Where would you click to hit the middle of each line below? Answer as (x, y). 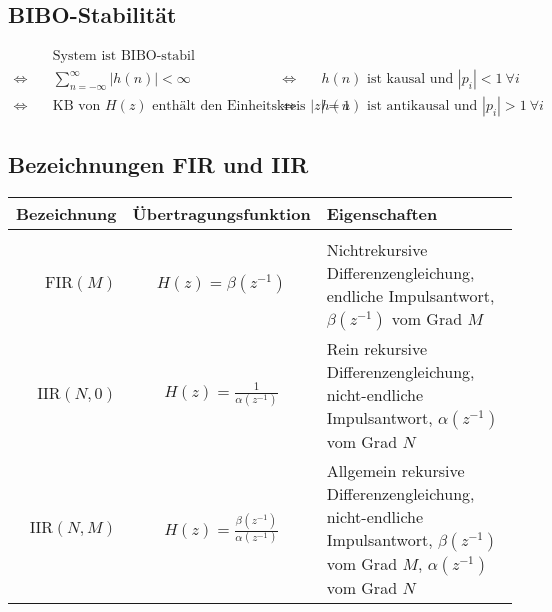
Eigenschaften (382, 213)
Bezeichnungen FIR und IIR (158, 163)
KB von (76, 106)
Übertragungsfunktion (221, 213)
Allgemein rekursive (395, 470)
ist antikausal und (422, 106)
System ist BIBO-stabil (123, 56)
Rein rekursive (377, 348)
